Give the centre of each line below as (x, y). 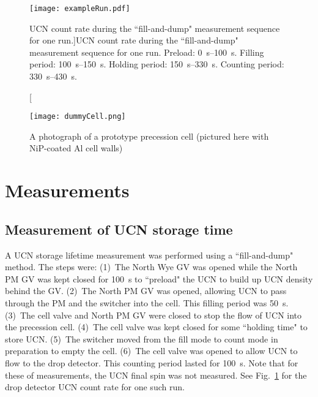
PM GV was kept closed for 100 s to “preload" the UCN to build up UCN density (159, 278)
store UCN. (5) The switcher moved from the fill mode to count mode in (142, 338)
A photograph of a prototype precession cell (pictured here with (149, 136)
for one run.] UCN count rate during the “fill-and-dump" (134, 40)
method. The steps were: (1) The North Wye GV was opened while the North (151, 267)
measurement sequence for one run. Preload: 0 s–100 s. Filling (147, 52)
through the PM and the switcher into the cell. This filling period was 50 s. (147, 303)
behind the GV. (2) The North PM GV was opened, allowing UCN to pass (146, 291)
